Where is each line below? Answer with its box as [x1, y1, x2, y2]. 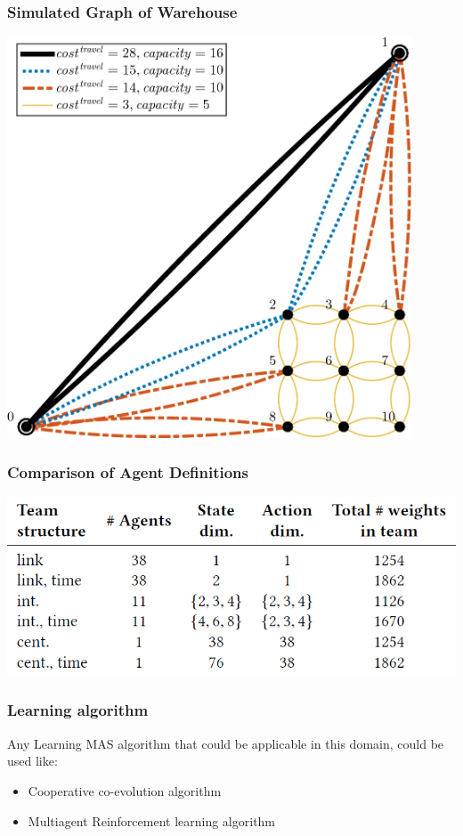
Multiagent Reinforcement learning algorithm [28, 811, 276, 830]
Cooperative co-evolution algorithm [28, 781, 222, 799]
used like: [7, 751, 58, 770]
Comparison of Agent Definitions [7, 461, 248, 483]
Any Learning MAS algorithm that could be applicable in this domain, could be [7, 734, 444, 752]
